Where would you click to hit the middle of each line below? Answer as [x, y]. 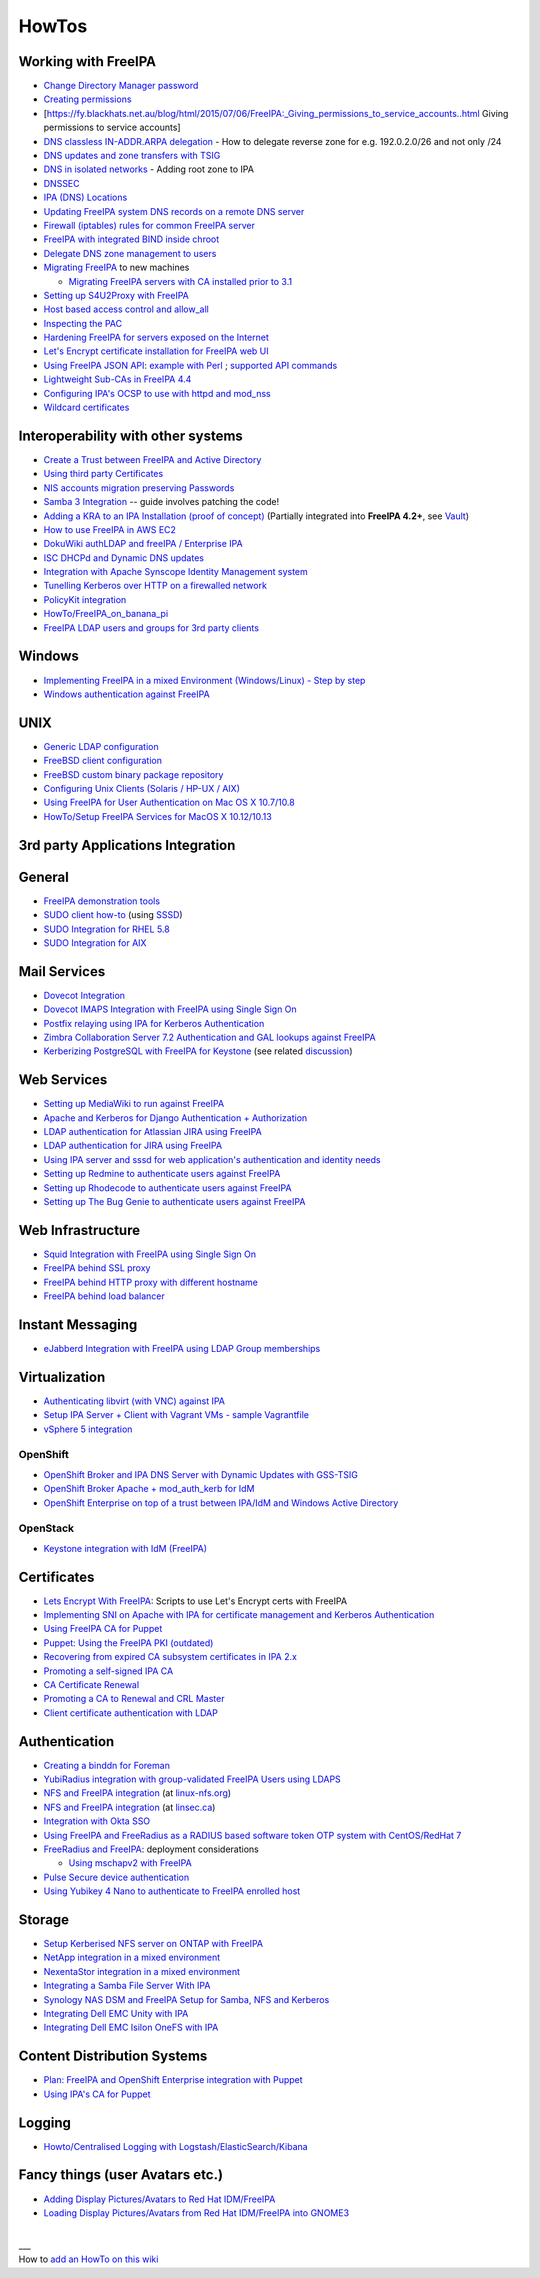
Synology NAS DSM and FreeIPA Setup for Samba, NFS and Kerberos [186, 1999]
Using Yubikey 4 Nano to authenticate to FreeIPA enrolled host [172, 1891]
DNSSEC [61, 183]
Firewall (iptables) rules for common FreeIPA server [149, 225]
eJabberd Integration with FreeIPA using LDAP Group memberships [182, 1348]
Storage [44, 1919]
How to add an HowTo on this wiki [88, 2259]
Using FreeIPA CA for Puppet [103, 1629]
